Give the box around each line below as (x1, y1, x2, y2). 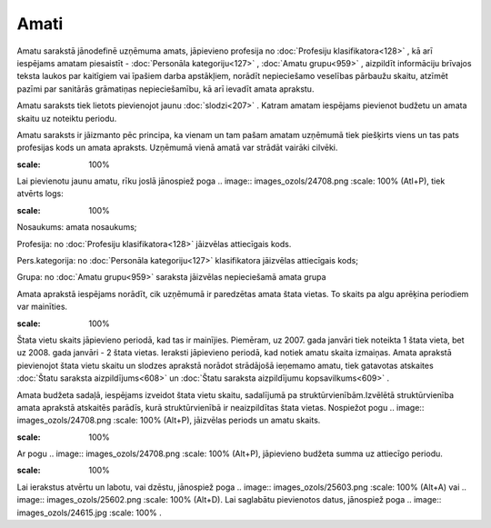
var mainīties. (16, 301, 68, 313)
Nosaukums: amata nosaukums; (16, 222, 137, 233)
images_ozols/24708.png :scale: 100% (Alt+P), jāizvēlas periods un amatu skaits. (16, 414, 321, 426)
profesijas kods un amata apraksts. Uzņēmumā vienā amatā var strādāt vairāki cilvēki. (16, 142, 338, 154)
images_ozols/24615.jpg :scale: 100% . (16, 507, 163, 518)
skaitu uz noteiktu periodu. (16, 113, 117, 124)
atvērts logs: (16, 188, 64, 199)
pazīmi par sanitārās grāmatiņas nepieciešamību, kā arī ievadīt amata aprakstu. (16, 83, 315, 95)
